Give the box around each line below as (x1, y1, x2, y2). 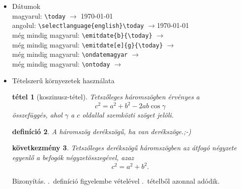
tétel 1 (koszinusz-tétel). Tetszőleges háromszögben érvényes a (12, 92, 200, 102)
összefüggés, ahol (12, 110, 62, 120)
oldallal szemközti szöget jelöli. (82, 110, 174, 120)
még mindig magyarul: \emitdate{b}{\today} (12, 29, 152, 40)
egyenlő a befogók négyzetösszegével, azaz (12, 152, 134, 162)
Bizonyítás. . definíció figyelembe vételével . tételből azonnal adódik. (12, 176, 220, 186)
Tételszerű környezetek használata (12, 75, 115, 85)
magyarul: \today (12, 10, 66, 21)
